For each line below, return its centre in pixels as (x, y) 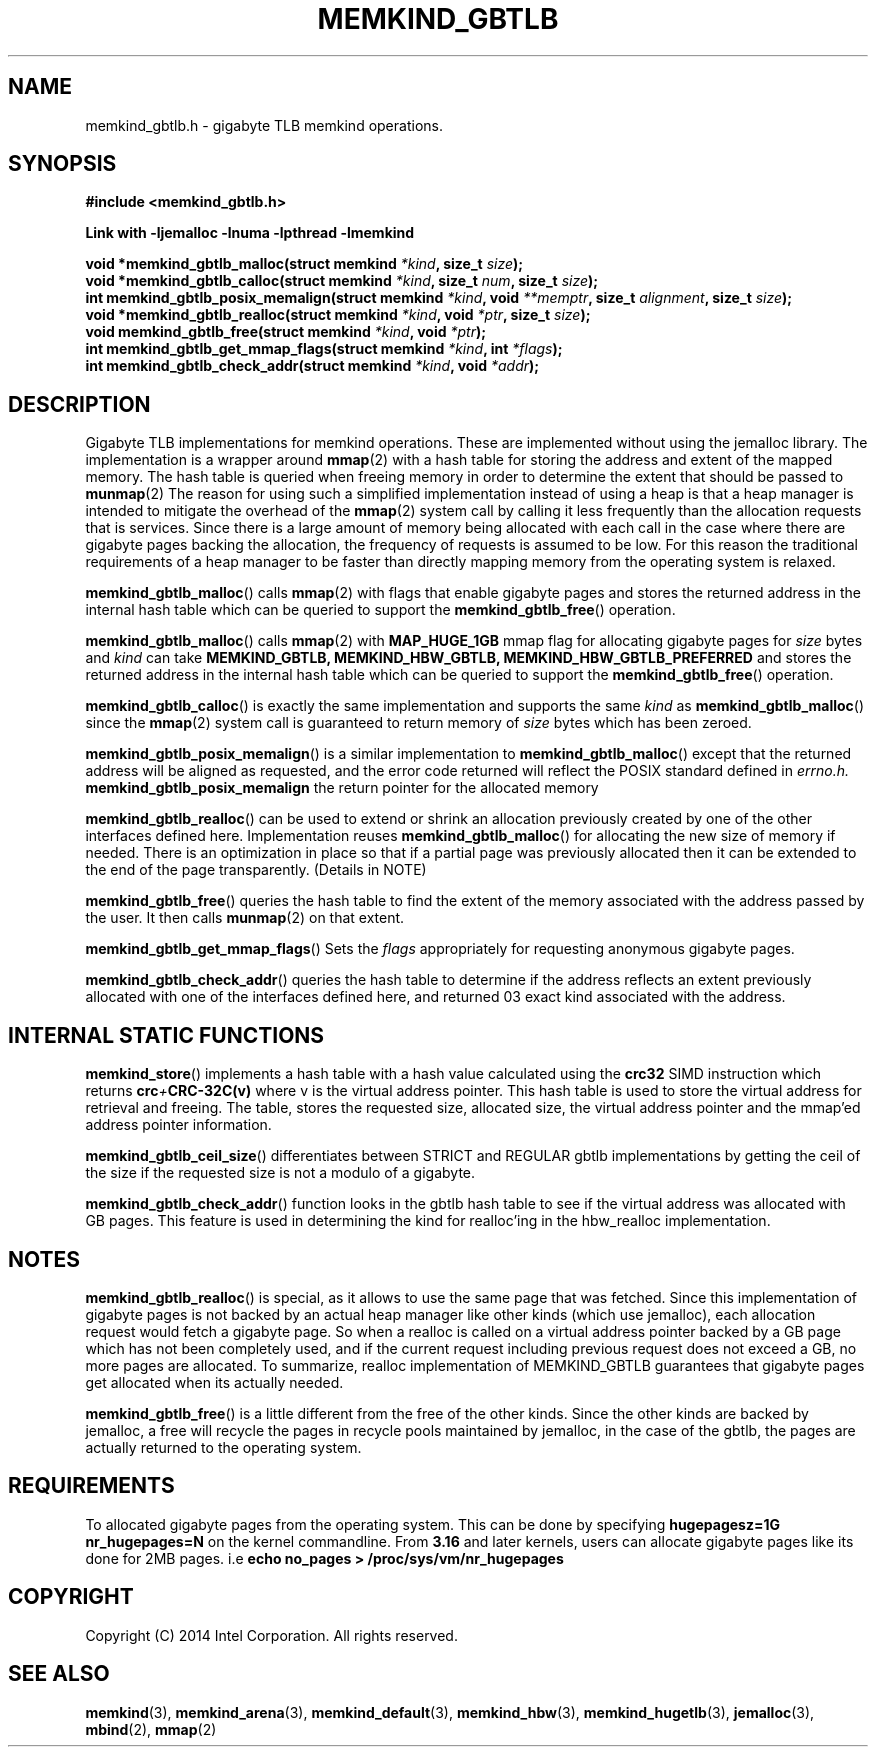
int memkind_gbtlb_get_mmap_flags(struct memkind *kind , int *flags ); (324, 349)
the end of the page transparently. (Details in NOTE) (256, 870)
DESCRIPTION (79, 404)
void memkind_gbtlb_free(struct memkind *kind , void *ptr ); (286, 332)
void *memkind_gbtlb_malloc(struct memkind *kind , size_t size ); (304, 264)
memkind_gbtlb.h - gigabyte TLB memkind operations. (264, 125)
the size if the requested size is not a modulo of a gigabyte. (280, 1173)
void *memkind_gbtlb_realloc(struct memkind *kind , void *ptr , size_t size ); (338, 315)
